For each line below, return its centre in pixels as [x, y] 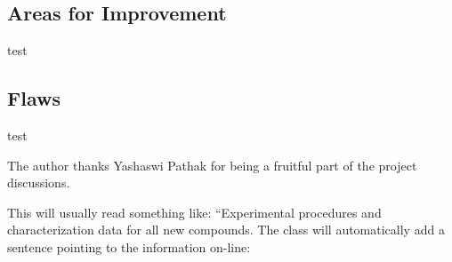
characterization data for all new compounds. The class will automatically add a [226, 230]
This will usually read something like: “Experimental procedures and [194, 212]
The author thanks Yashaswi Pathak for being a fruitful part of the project [212, 165]
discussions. [39, 183]
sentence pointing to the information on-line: [129, 246]
